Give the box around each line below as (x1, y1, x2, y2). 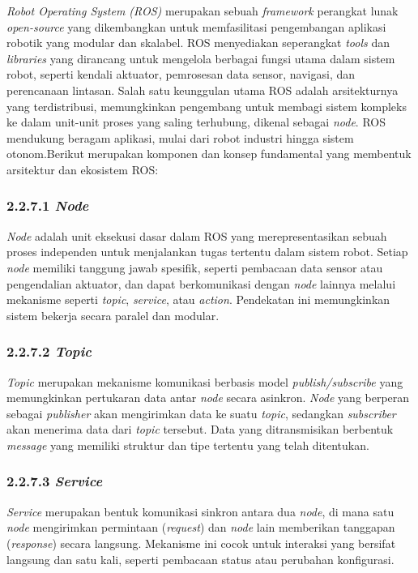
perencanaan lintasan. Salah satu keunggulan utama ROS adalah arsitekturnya (6, 81, 399, 98)
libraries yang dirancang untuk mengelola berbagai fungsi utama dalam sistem (6, 49, 395, 66)
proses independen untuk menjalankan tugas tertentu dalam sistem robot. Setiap (6, 243, 408, 260)
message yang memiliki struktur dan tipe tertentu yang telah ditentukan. (6, 436, 369, 453)
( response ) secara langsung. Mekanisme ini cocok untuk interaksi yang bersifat (6, 534, 396, 551)
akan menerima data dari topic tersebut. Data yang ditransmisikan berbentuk (6, 421, 394, 438)
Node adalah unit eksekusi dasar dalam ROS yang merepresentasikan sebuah (6, 227, 387, 244)
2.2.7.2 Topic (6, 341, 92, 361)
